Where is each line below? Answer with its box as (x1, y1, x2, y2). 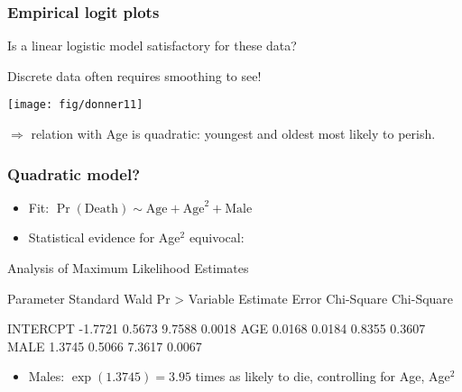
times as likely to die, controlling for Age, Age (195, 367, 450, 386)
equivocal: (189, 228, 245, 247)
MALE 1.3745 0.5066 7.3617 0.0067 (7, 336, 202, 355)
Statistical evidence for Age (28, 228, 180, 247)
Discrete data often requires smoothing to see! (7, 66, 262, 85)
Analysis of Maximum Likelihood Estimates (7, 259, 249, 278)
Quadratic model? (7, 162, 141, 185)
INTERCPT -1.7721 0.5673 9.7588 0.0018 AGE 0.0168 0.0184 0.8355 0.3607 (7, 319, 426, 338)
